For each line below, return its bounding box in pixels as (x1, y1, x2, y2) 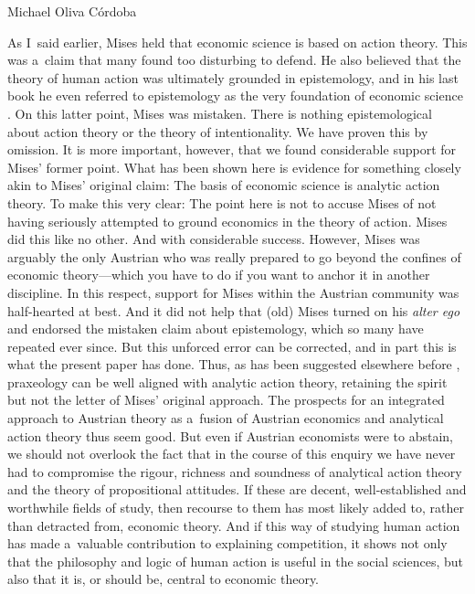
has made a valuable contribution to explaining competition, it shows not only (7, 534, 448, 553)
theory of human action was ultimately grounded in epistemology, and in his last (7, 68, 459, 87)
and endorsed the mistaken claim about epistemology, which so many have (7, 319, 424, 338)
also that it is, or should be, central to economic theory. (7, 569, 320, 589)
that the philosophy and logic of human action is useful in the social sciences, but (7, 551, 464, 570)
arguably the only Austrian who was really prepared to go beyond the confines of (7, 247, 461, 266)
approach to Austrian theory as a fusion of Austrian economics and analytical (7, 408, 444, 428)
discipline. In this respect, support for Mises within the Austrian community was (7, 282, 459, 302)
